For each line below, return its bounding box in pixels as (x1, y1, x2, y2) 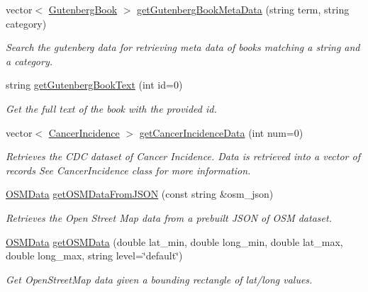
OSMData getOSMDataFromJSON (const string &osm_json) (6, 186, 274, 201)
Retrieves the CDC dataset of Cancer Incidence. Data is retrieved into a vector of (6, 149, 360, 164)
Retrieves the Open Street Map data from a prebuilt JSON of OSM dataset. (6, 210, 332, 225)
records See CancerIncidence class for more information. (6, 162, 251, 177)
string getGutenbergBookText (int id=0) (6, 77, 183, 92)
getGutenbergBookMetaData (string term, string (137, 2, 350, 16)
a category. (6, 53, 53, 68)
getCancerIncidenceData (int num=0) (139, 125, 303, 140)
